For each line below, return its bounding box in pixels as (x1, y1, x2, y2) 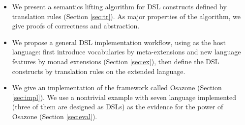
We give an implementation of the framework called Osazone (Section (12, 82, 222, 93)
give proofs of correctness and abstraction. (12, 21, 140, 31)
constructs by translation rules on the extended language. (12, 66, 185, 76)
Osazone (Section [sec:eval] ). (12, 111, 97, 121)
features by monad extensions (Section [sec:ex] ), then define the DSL (12, 56, 219, 66)
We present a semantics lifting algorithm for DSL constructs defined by (12, 1, 227, 11)
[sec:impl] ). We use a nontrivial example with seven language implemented (12, 92, 237, 102)
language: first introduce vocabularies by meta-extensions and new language (12, 47, 241, 57)
